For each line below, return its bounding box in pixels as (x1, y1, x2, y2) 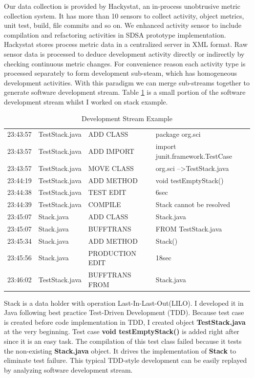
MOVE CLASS (88, 163, 134, 173)
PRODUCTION (88, 248, 136, 258)
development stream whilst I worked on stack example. (4, 96, 168, 106)
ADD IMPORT (88, 146, 134, 156)
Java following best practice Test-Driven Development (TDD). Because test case (4, 307, 244, 317)
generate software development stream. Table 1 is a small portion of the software (4, 87, 246, 97)
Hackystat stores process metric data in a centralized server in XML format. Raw (4, 39, 248, 49)
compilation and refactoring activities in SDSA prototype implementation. (4, 29, 226, 40)
